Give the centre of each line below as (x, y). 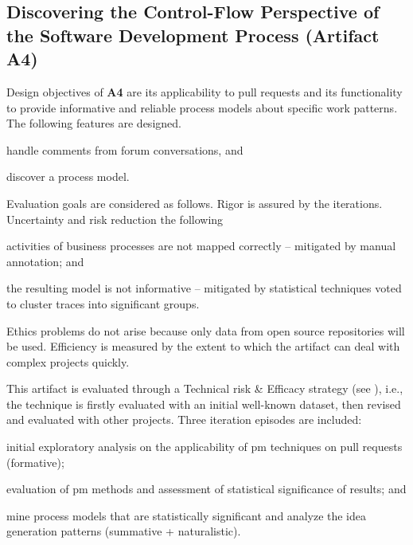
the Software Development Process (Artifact (193, 35)
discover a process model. (68, 176)
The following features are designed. (94, 123)
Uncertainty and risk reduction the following (115, 219)
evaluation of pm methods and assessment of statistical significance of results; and (206, 489)
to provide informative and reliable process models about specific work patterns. (202, 107)
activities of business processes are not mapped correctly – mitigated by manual (201, 246)
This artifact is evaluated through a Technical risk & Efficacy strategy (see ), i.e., (205, 388)
